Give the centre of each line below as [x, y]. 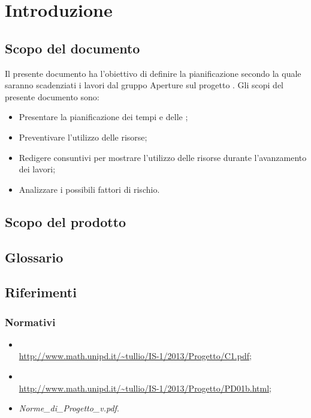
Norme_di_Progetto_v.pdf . [69, 408]
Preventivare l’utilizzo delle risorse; [83, 137]
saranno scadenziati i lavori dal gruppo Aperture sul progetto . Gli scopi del [144, 85]
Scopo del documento [73, 48]
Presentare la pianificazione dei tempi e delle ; [103, 117]
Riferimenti [41, 292]
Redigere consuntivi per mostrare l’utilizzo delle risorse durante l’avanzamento [163, 157]
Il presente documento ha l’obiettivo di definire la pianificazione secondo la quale [153, 73]
